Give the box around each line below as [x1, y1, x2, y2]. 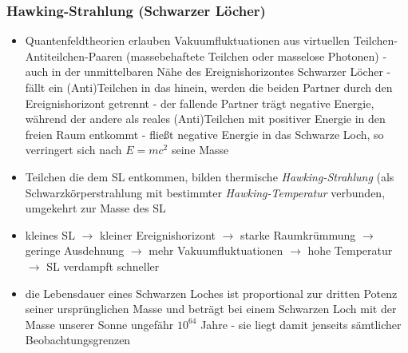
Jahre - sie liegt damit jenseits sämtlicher [200, 315, 402, 332]
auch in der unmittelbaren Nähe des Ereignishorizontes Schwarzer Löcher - [25, 63, 391, 80]
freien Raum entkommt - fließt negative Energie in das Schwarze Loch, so [25, 125, 384, 142]
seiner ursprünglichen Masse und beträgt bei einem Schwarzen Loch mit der [25, 300, 397, 317]
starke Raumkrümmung [240, 226, 356, 243]
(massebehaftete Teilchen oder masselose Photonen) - [126, 47, 387, 64]
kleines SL [25, 226, 75, 243]
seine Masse [171, 141, 229, 158]
